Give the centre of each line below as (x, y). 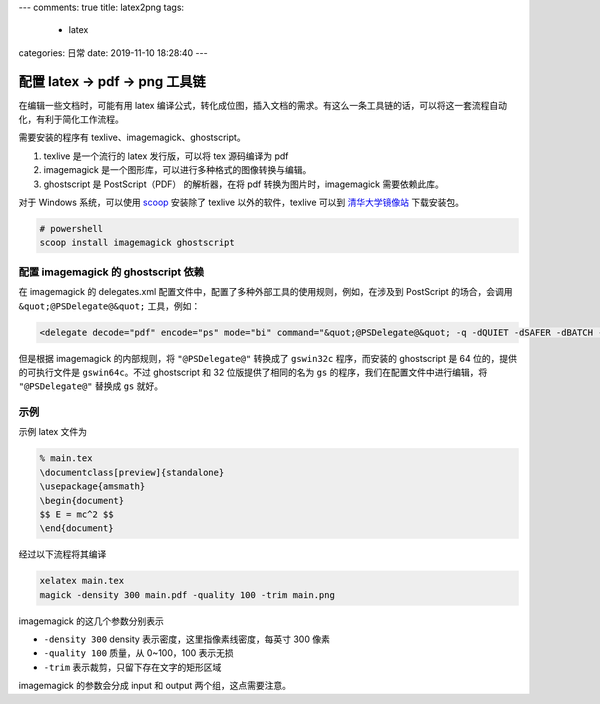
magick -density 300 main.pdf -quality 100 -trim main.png (187, 594)
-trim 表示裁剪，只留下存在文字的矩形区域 (132, 667)
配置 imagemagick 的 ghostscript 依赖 (111, 272)
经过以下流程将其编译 (62, 554)
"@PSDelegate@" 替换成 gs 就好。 (91, 386)
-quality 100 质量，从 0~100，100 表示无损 (138, 653)
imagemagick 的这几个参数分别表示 (91, 621)
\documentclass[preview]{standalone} (132, 472)
